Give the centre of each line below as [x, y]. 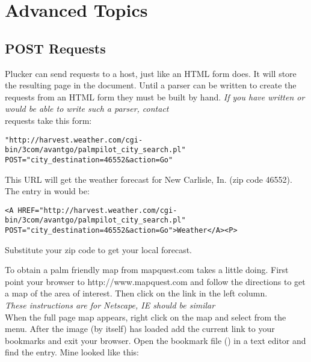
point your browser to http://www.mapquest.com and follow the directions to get [155, 281]
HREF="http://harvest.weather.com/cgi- [97, 210]
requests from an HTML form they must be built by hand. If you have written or [155, 97]
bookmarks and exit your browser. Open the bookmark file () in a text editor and [155, 340]
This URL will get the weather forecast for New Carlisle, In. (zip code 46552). [149, 179]
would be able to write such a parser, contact [87, 109]
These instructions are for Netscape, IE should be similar [110, 305]
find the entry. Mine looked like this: [72, 352]
